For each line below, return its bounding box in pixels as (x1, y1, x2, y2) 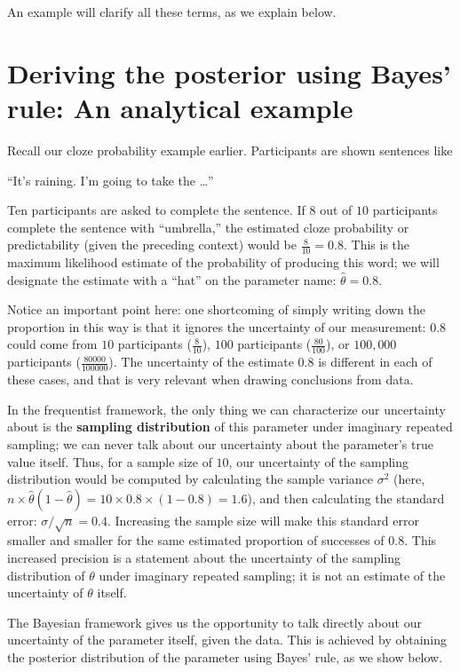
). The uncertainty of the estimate (108, 352, 294, 371)
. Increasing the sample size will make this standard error (107, 510, 419, 529)
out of (320, 201, 353, 219)
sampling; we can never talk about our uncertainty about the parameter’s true (7, 434, 433, 453)
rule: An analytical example (7, 89, 353, 125)
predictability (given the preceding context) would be (7, 235, 297, 254)
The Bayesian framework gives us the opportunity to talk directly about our (7, 613, 422, 631)
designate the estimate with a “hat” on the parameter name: (7, 270, 337, 289)
